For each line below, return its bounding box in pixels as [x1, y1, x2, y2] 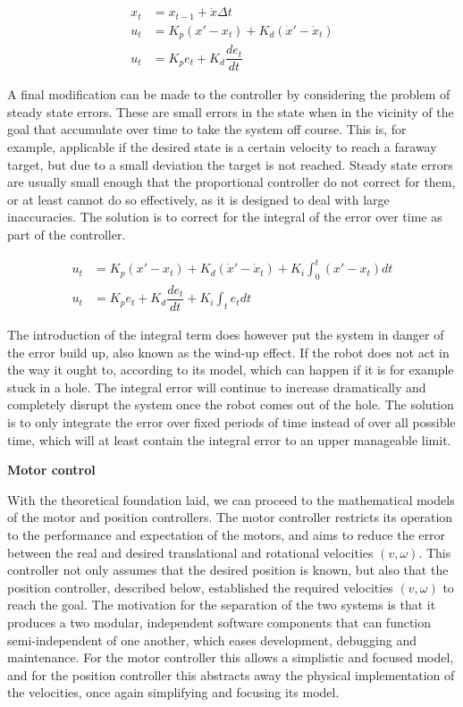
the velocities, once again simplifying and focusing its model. [7, 683, 340, 702]
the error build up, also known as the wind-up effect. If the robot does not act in [7, 342, 450, 361]
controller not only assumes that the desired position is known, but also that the [7, 560, 449, 579]
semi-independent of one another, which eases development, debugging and [7, 630, 417, 649]
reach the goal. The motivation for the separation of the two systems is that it [7, 595, 436, 614]
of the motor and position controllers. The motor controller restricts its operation [7, 508, 453, 526]
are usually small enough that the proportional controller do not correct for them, [7, 173, 456, 191]
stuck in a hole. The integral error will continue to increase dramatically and [7, 377, 426, 396]
